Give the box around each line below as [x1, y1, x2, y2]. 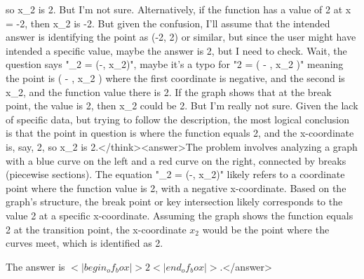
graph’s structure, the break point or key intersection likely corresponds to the [6, 194, 343, 209]
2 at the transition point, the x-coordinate [6, 222, 187, 236]
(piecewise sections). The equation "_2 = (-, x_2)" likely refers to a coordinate [6, 167, 345, 182]
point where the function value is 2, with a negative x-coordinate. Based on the [6, 180, 346, 195]
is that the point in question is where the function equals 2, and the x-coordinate [6, 125, 354, 140]
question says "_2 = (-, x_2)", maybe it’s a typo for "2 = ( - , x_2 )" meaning [6, 57, 344, 72]
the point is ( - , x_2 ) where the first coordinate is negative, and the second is [6, 70, 345, 85]
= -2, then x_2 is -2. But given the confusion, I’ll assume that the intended [6, 15, 330, 30]
